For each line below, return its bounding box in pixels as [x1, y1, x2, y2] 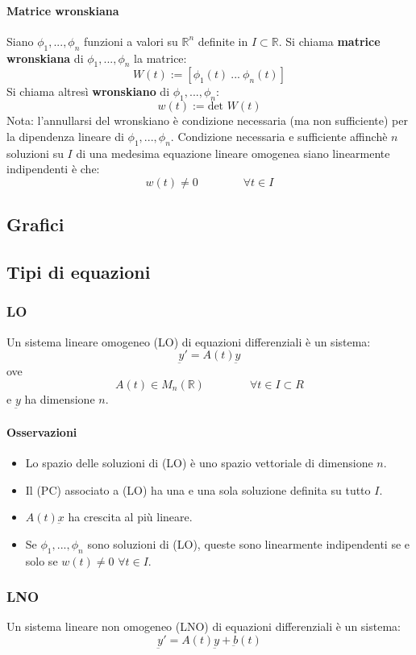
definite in [198, 32, 248, 49]
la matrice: [134, 49, 187, 66]
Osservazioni [6, 423, 77, 440]
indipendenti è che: [6, 160, 100, 177]
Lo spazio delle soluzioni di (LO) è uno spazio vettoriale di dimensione [25, 454, 373, 471]
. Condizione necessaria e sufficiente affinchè [170, 127, 388, 144]
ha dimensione [24, 390, 95, 407]
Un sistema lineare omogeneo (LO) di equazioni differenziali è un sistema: [6, 333, 371, 350]
